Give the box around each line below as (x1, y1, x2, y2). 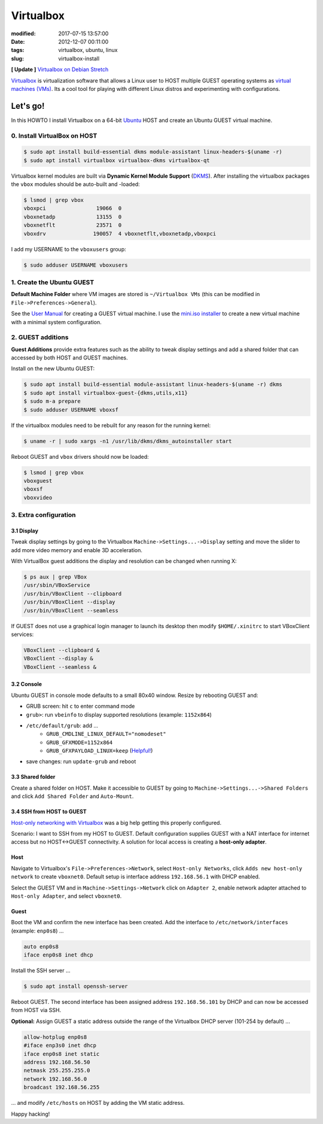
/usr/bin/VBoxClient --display (23, 599, 116, 605)
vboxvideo (23, 494, 53, 501)
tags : (11, 47, 25, 54)
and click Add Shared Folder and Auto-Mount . (11, 793, 134, 800)
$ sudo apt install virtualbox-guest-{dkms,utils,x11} (23, 389, 188, 396)
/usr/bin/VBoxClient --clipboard (23, 590, 122, 597)
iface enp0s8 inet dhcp (23, 952, 94, 958)
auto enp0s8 (23, 943, 59, 950)
